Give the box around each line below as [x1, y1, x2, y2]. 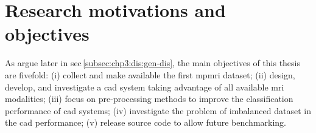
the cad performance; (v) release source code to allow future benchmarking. [5, 116, 286, 129]
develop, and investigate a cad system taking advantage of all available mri [5, 80, 284, 93]
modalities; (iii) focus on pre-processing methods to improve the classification [5, 92, 293, 105]
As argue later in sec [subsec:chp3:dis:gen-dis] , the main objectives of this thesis [5, 56, 301, 69]
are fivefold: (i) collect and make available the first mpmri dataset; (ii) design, [5, 68, 295, 81]
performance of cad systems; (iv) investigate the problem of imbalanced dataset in [5, 104, 311, 117]
